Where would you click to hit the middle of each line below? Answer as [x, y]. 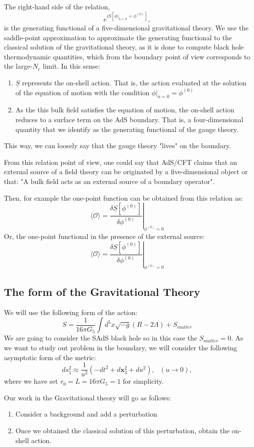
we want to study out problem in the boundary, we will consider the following [121, 347]
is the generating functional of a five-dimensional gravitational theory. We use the [126, 28]
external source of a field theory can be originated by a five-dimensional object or [126, 171]
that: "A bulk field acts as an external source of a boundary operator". [109, 181]
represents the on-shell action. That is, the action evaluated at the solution [134, 83]
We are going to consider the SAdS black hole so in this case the [101, 338]
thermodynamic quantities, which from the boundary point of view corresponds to [127, 56]
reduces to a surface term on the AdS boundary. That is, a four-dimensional [129, 119]
